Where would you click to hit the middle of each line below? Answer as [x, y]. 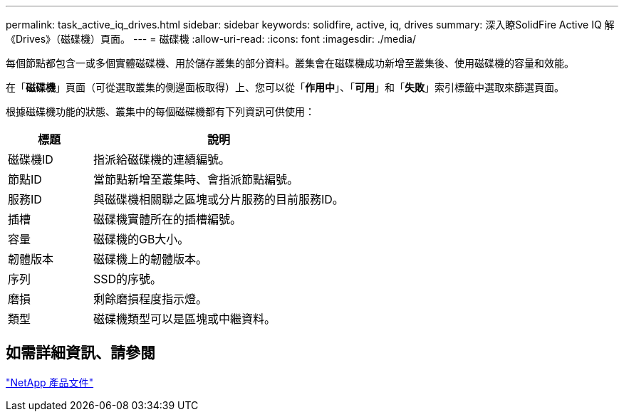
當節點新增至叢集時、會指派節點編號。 [196, 179]
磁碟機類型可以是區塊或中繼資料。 [184, 319]
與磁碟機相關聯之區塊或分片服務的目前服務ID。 [218, 199]
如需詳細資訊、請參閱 [80, 353]
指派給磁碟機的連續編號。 [161, 159]
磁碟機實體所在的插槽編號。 [167, 219]
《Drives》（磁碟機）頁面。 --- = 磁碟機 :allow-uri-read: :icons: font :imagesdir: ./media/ [211, 39]
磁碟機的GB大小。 [141, 239]
